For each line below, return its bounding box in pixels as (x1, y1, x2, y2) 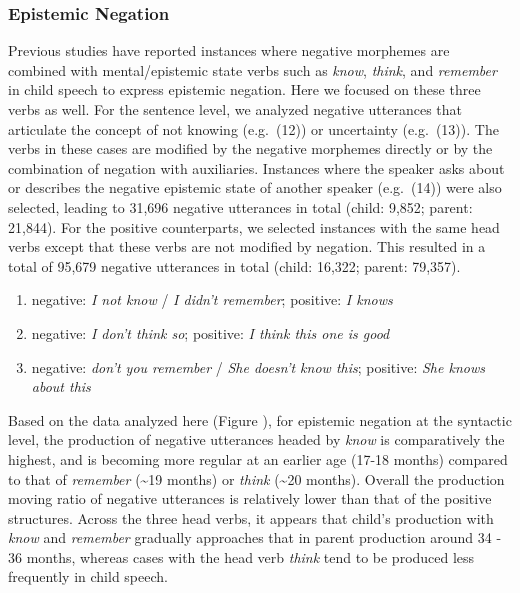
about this (31, 376, 91, 397)
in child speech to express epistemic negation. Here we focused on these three (8, 79, 481, 100)
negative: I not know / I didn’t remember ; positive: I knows (31, 289, 393, 310)
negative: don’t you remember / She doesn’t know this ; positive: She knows (31, 356, 485, 377)
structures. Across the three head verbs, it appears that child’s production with (8, 507, 494, 528)
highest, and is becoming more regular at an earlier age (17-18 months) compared (8, 448, 508, 469)
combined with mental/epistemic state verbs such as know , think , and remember (8, 59, 497, 80)
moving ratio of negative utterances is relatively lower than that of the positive (8, 488, 492, 509)
